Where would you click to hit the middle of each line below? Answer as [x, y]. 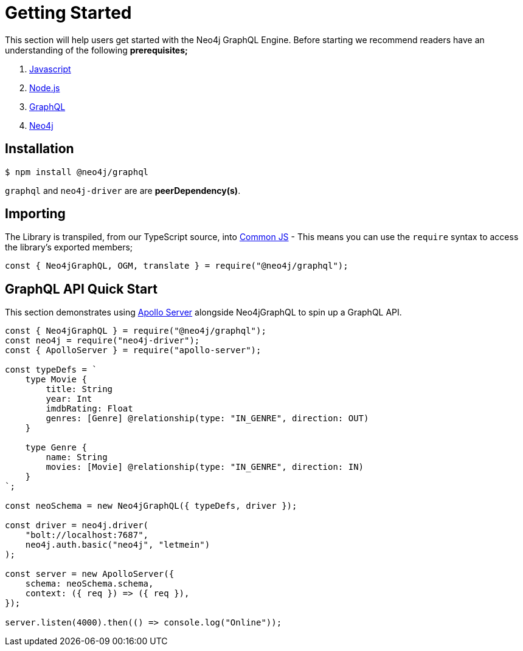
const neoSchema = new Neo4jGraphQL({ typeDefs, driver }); [151, 506]
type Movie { [56, 380]
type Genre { [56, 448]
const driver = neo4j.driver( [77, 525]
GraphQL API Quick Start [81, 289]
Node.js [45, 88]
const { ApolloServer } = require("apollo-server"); [133, 350]
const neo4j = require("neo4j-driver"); [102, 341]
